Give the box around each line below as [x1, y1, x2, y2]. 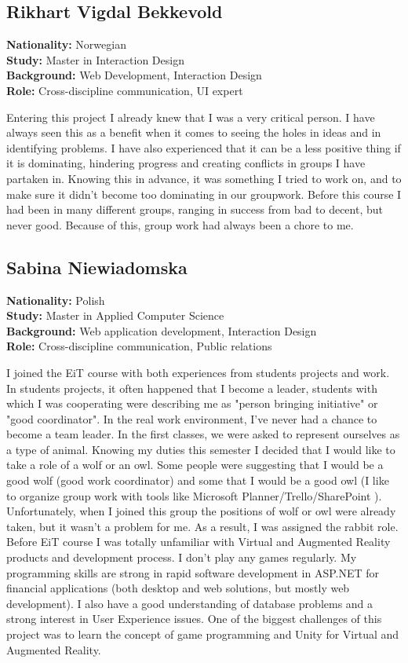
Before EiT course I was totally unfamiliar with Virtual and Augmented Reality [6, 533, 391, 550]
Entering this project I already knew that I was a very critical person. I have [6, 108, 375, 125]
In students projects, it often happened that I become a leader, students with [6, 379, 377, 396]
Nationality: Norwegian [6, 36, 126, 53]
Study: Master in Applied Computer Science [6, 307, 224, 324]
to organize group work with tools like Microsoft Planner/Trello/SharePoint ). [6, 487, 382, 504]
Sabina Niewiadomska [6, 255, 188, 279]
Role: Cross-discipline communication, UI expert [6, 82, 243, 98]
